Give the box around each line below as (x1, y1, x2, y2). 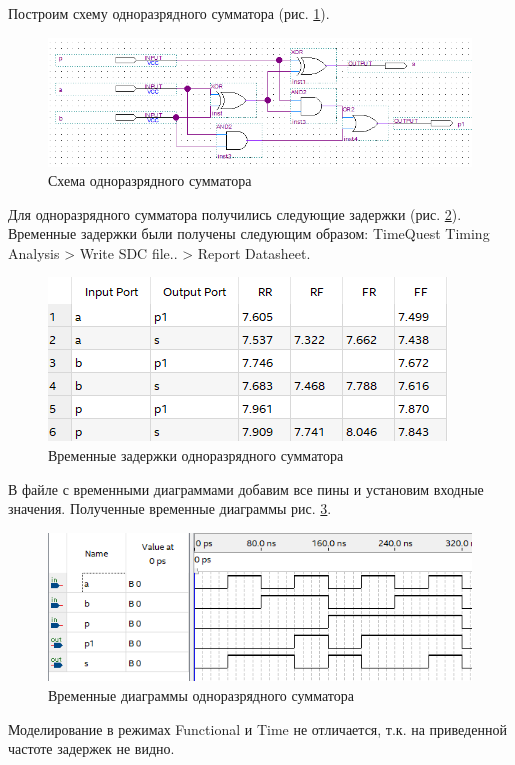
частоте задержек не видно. (8, 738, 175, 759)
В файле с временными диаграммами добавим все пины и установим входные (8, 478, 484, 499)
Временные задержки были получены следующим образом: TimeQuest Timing (8, 223, 490, 244)
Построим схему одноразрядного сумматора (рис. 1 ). (8, 3, 330, 23)
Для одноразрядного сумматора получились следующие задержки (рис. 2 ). (8, 203, 462, 224)
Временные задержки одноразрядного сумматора (48, 445, 344, 466)
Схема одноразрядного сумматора (48, 170, 252, 191)
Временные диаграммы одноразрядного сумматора (48, 684, 354, 705)
